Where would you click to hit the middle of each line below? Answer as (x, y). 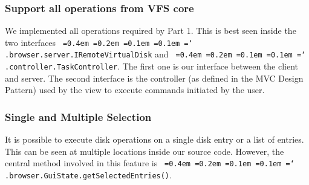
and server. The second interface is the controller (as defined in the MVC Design (154, 78)
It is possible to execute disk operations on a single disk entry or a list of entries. (154, 139)
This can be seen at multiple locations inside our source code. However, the (145, 151)
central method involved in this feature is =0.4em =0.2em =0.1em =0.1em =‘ (150, 163)
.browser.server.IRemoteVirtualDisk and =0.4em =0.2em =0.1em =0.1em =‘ (155, 54)
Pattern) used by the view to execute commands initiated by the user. (135, 90)
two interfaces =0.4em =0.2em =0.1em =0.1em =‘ (99, 42)
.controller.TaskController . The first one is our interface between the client (152, 66)
